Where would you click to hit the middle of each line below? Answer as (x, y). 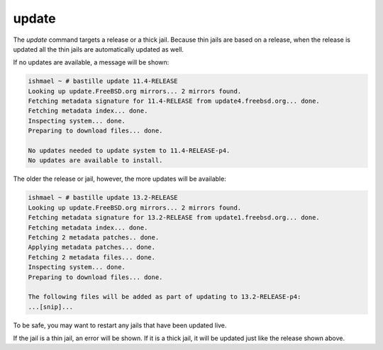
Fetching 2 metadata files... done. (92, 257)
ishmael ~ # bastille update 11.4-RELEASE (103, 81)
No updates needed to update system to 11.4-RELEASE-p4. (129, 151)
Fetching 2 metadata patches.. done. (94, 237)
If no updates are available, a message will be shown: (91, 62)
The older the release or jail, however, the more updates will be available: (120, 179)
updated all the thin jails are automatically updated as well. (99, 49)
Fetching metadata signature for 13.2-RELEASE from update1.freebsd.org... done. (174, 218)
